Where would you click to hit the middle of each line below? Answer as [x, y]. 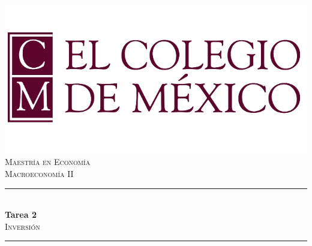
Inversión [22, 226]
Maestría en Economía [48, 162]
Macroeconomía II [39, 173]
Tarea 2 [21, 214]
